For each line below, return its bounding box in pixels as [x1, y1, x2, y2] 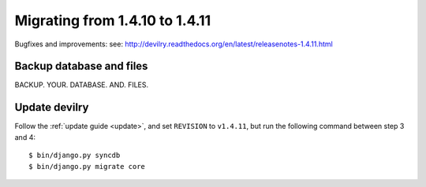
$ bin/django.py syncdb [28, 151, 121, 160]
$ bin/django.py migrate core [28, 162, 146, 170]
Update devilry [14, 101, 89, 114]
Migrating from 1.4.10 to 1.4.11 [14, 12, 211, 29]
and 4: [14, 132, 35, 141]
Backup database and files [14, 60, 148, 73]
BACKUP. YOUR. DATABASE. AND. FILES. [14, 80, 149, 90]
